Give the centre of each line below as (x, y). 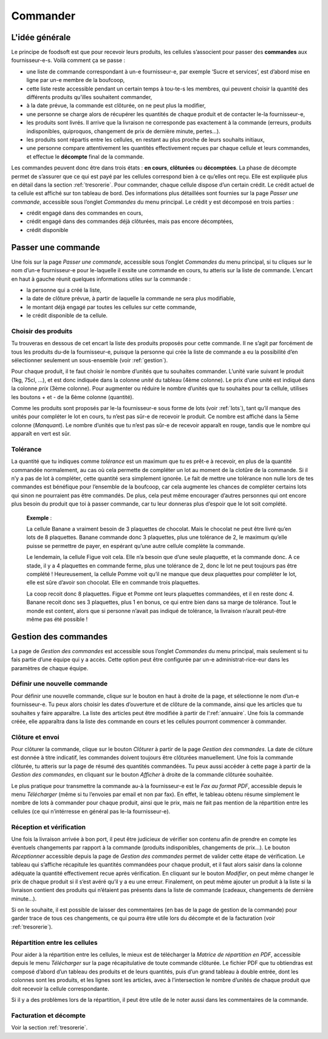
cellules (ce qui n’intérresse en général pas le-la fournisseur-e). (91, 811)
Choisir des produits (42, 331)
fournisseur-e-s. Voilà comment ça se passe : (68, 60)
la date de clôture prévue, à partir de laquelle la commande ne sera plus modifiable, (131, 298)
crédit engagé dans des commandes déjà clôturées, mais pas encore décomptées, (130, 221)
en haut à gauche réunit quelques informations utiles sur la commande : (101, 279)
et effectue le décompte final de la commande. (85, 156)
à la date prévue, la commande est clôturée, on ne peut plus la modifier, (116, 106)
